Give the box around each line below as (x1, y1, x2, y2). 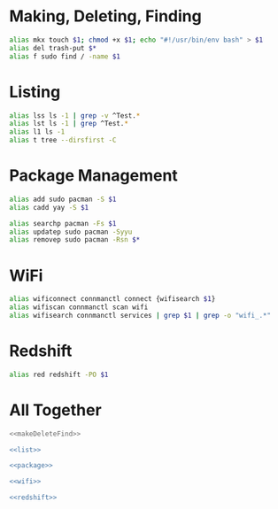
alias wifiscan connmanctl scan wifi (9, 303, 149, 312)
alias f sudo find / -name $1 (9, 51, 121, 61)
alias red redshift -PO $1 (9, 370, 109, 379)
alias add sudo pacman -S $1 (9, 195, 117, 204)
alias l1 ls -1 (9, 127, 66, 136)
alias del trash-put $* (9, 43, 97, 52)
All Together (9, 400, 102, 420)
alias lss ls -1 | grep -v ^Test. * (9, 111, 141, 120)
